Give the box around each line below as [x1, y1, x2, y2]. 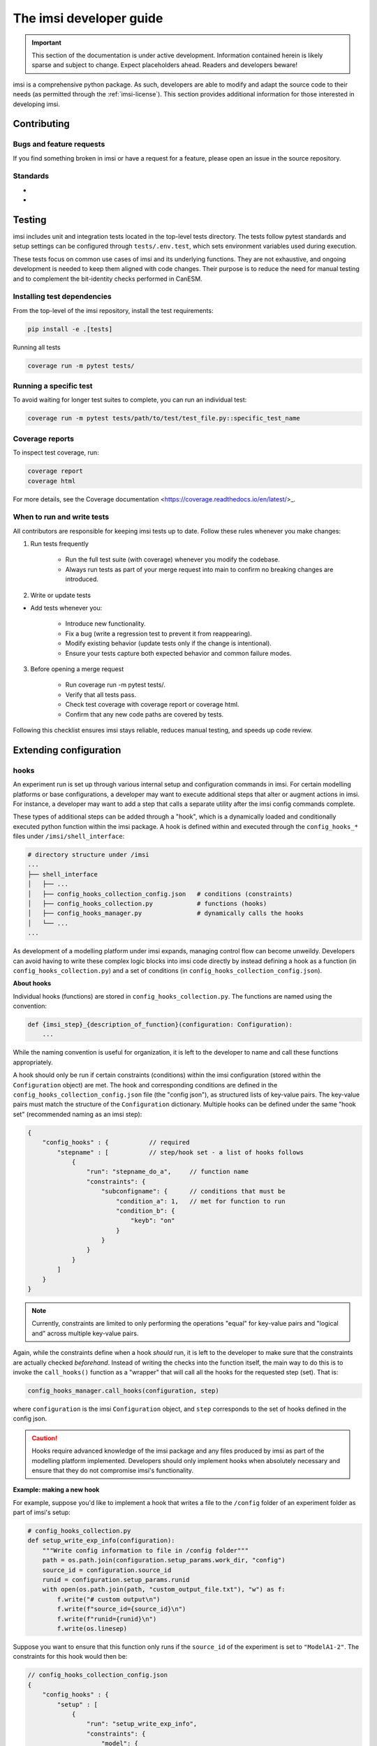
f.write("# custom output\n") [57, 1595, 161, 1603]
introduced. [65, 575, 99, 583]
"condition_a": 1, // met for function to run [115, 1197, 286, 1205]
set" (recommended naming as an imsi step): [13, 1110, 142, 1118]
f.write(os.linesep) [57, 1624, 128, 1632]
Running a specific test [13, 381, 94, 391]
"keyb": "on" [130, 1217, 175, 1225]
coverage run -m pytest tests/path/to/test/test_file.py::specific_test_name [27, 414, 300, 423]
